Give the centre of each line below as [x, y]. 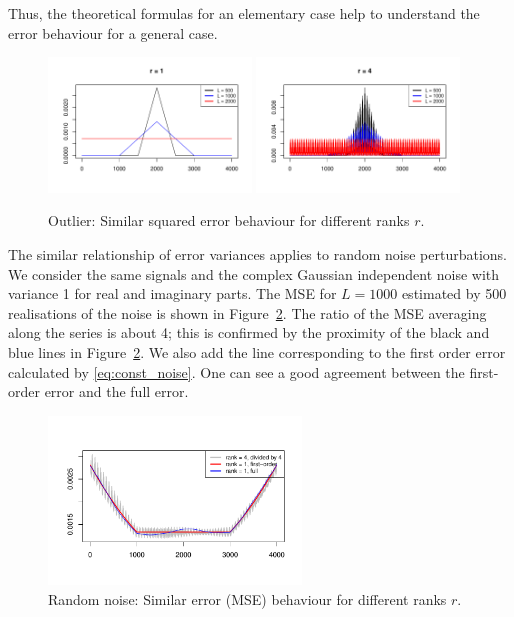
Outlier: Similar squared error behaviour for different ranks [229, 220]
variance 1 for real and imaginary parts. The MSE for [172, 293]
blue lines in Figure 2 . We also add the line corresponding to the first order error [257, 352]
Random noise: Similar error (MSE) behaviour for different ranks [247, 598]
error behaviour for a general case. [113, 32]
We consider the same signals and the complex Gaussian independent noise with [254, 273]
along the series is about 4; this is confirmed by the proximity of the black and [249, 332]
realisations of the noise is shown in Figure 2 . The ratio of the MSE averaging [247, 312]
